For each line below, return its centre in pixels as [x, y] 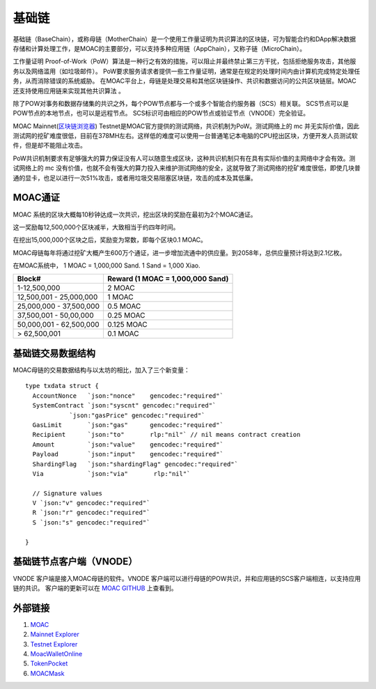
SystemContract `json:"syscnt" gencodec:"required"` [124, 405]
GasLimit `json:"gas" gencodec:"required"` [128, 425]
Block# [29, 279]
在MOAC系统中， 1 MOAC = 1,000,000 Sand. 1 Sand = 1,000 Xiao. [107, 265]
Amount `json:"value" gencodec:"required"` [128, 444]
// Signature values [68, 493]
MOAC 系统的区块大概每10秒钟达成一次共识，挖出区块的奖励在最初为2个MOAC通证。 [135, 214]
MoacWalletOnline [56, 654]
